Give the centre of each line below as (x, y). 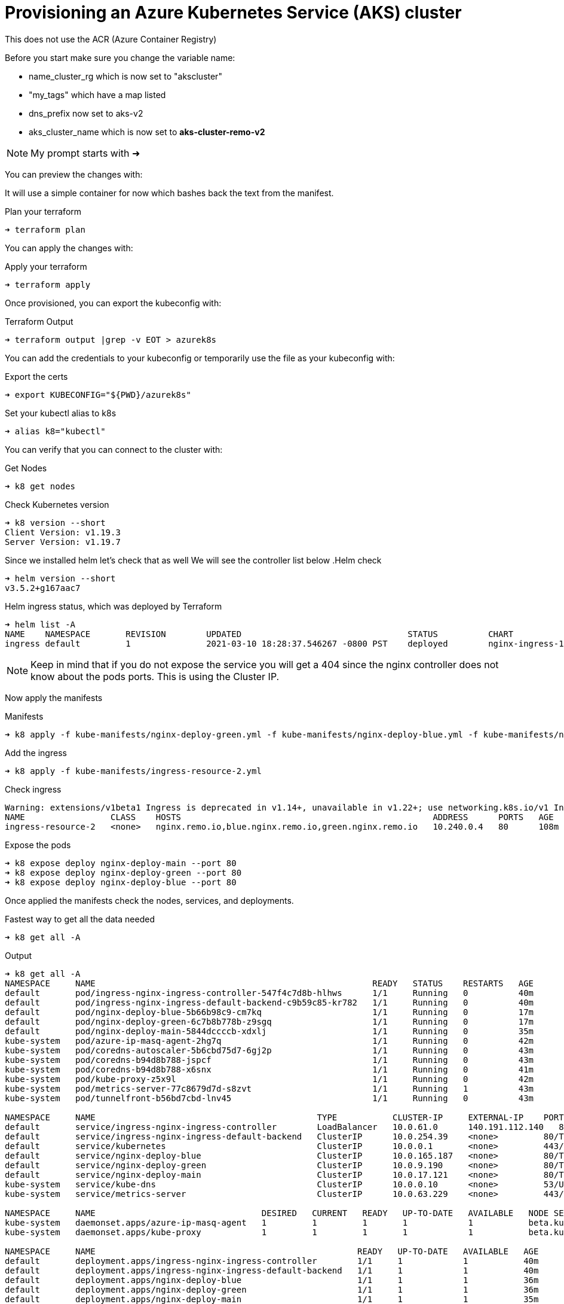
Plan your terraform (43, 211)
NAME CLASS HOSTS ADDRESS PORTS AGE (279, 817)
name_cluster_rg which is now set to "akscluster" (125, 76)
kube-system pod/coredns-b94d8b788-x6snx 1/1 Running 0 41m (269, 1069)
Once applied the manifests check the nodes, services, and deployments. (149, 900)
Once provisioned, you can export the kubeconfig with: (113, 303)
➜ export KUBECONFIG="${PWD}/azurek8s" (98, 394)
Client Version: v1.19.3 (63, 532)
